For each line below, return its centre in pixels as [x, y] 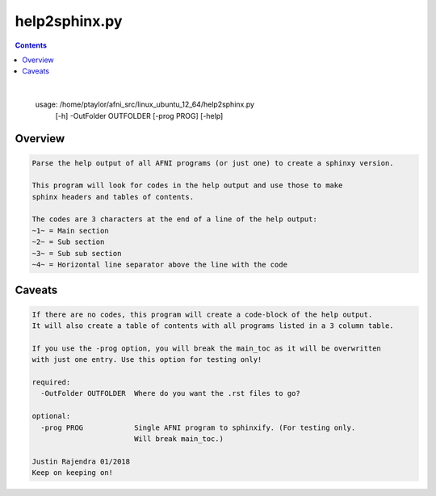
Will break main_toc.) [178, 439]
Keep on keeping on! [72, 473]
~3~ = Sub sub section [77, 253]
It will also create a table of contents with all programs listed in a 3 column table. [213, 326]
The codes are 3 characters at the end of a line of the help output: [175, 219]
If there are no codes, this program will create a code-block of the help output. [202, 314]
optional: [51, 416]
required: [51, 382]
